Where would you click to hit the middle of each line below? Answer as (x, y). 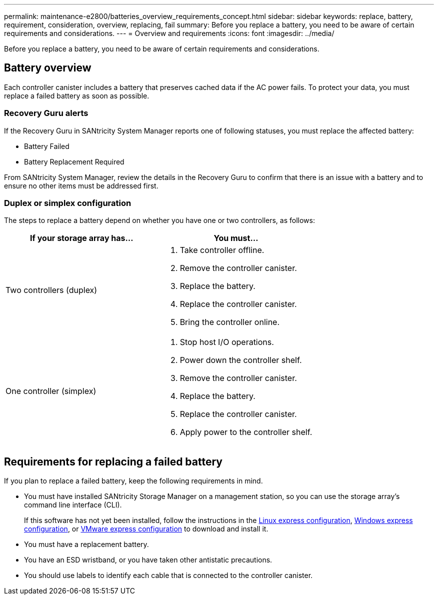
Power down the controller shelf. (241, 360)
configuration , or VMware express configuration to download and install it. (146, 529)
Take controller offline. (222, 250)
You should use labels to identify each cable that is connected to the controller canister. (168, 575)
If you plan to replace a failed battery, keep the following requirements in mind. (133, 481)
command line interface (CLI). (73, 505)
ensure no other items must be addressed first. (81, 185)
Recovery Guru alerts (46, 113)
